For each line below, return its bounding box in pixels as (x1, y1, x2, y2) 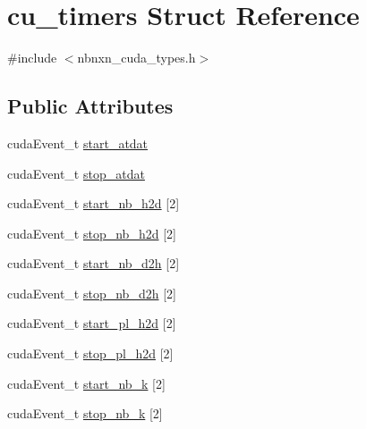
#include (7, 48, 57, 67)
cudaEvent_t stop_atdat (7, 164, 145, 182)
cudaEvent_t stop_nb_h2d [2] (7, 223, 176, 242)
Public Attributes (7, 92, 174, 120)
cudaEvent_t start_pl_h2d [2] (7, 314, 176, 332)
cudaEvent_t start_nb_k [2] (7, 374, 166, 392)
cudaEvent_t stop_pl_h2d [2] (7, 344, 174, 363)
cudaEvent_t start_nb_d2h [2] (7, 254, 180, 273)
